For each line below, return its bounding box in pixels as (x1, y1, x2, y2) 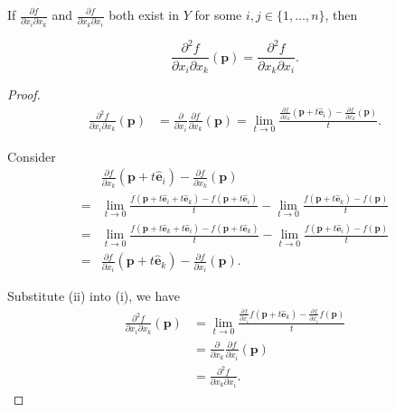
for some (194, 5, 242, 23)
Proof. (7, 84, 41, 103)
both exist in (108, 5, 180, 23)
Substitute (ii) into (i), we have (7, 286, 181, 305)
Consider (7, 146, 56, 165)
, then (324, 5, 358, 23)
